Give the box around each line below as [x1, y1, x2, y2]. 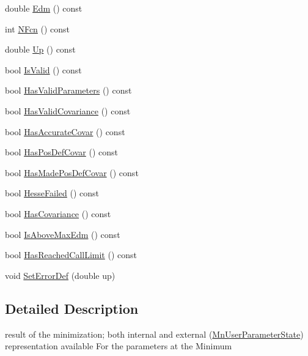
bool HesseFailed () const [5, 187, 100, 199]
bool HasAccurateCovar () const [5, 125, 125, 138]
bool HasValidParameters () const [5, 84, 132, 97]
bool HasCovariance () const [5, 207, 111, 220]
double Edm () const [5, 2, 82, 14]
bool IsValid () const [5, 63, 82, 76]
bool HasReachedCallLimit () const [5, 248, 137, 261]
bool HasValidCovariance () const [5, 104, 131, 117]
